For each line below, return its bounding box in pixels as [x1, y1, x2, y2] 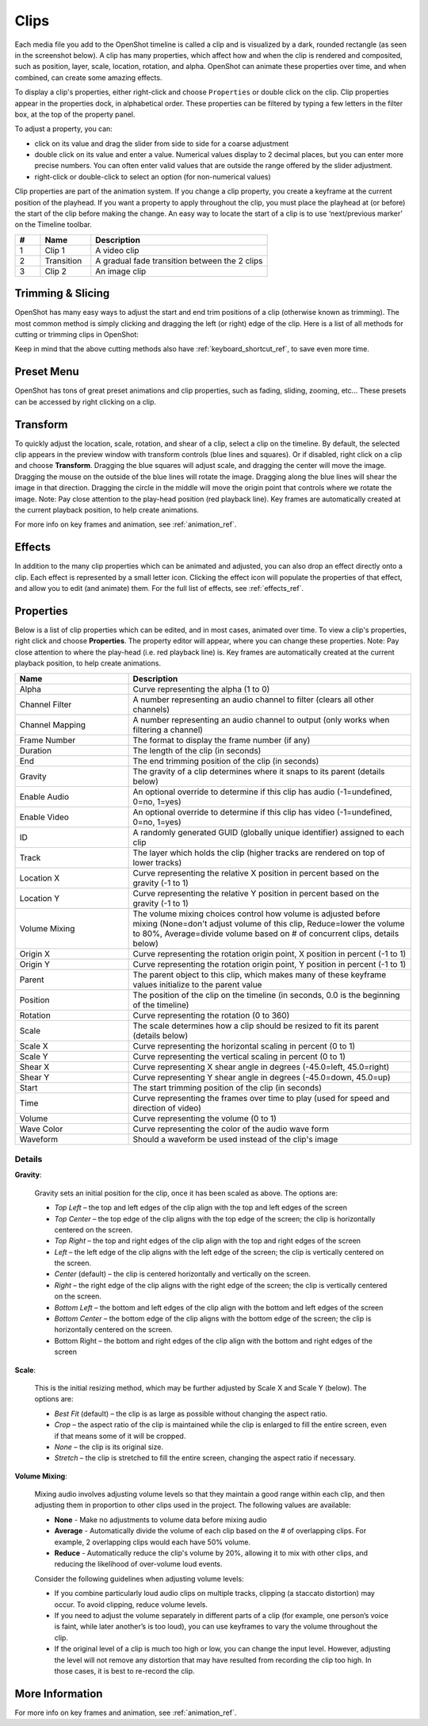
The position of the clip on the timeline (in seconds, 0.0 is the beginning [132, 989, 400, 1000]
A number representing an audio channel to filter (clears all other [132, 694, 374, 705]
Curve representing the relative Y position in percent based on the [132, 888, 380, 899]
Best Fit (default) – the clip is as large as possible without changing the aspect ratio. [54, 1409, 328, 1418]
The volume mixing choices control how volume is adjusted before [132, 908, 380, 919]
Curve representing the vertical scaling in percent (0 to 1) [132, 1051, 346, 1062]
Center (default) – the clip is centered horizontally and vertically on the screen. [54, 1269, 311, 1279]
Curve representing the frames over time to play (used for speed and [132, 1092, 390, 1103]
